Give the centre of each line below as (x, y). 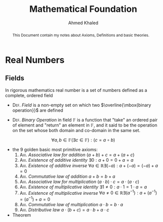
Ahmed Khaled (83, 23)
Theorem (22, 215)
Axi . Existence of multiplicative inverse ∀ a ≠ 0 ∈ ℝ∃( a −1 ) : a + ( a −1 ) (88, 192)
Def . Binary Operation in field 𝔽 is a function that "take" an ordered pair (85, 120)
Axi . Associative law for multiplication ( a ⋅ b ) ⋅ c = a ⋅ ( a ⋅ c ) (80, 181)
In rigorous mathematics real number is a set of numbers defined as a (76, 90)
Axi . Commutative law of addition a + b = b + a (67, 176)
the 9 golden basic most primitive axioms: (55, 149)
